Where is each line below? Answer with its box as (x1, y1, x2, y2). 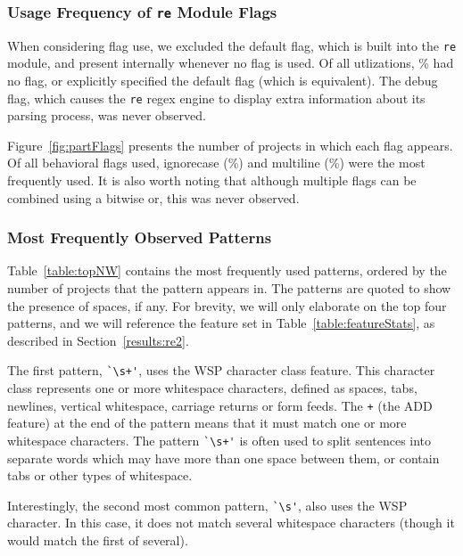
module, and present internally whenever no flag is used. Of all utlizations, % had (7, 53, 454, 72)
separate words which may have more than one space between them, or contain (7, 448, 440, 467)
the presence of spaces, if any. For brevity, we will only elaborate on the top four (7, 296, 447, 315)
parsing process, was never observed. (7, 106, 206, 125)
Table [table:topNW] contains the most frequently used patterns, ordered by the (7, 261, 447, 280)
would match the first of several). (7, 531, 188, 550)
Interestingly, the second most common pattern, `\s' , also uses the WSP (7, 495, 408, 514)
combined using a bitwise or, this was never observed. (7, 188, 300, 207)
